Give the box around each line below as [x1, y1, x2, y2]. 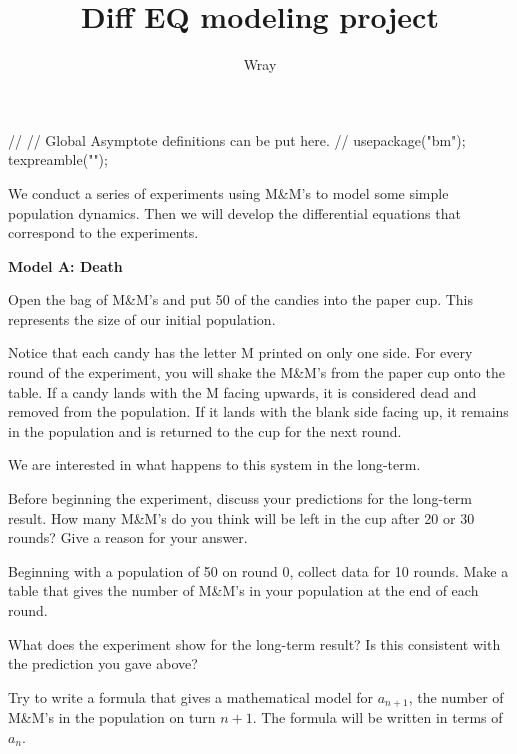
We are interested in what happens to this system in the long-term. [8, 454, 421, 475]
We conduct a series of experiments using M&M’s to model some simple [8, 182, 449, 203]
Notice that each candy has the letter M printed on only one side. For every [8, 342, 473, 363]
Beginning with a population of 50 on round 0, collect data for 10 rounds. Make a [8, 560, 509, 581]
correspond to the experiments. [8, 222, 199, 243]
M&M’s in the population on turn [8, 707, 216, 728]
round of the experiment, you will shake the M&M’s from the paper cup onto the [8, 362, 505, 383]
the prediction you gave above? [8, 653, 198, 674]
